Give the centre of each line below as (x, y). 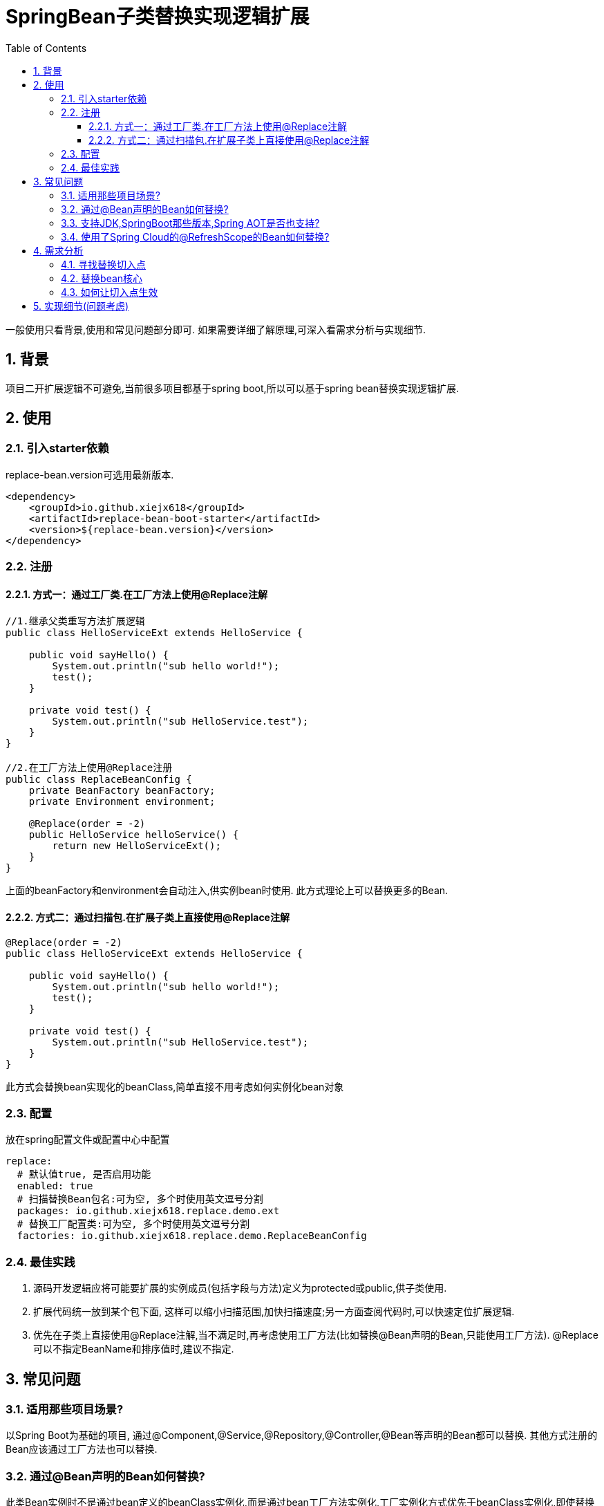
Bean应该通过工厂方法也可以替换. (82, 1449)
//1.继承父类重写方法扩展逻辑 (75, 621)
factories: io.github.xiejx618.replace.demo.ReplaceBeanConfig (192, 1236)
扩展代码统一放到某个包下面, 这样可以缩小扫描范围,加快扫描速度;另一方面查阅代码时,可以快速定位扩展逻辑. (274, 1312)
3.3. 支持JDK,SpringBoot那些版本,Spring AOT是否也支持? (190, 223)
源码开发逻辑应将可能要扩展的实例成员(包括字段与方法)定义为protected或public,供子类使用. (240, 1288)
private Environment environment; (122, 802)
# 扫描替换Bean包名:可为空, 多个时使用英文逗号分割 (140, 1199)
